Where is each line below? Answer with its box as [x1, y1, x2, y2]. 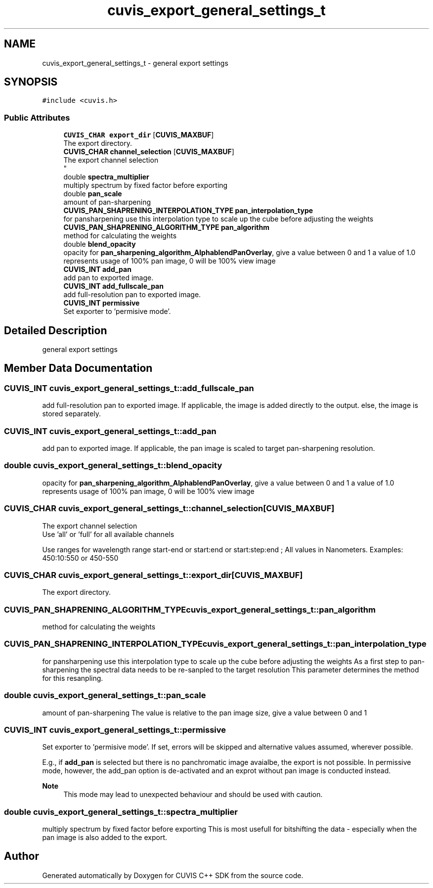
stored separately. [42, 409, 101, 418]
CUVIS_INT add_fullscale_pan [63, 282, 164, 291]
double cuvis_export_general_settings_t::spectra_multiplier [4, 806, 238, 817]
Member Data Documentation [4, 362, 153, 375]
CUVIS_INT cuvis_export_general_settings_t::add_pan [4, 426, 216, 436]
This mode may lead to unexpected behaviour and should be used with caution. [63, 790, 323, 799]
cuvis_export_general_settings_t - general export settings [42, 58, 228, 67]
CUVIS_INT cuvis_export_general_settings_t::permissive [4, 724, 226, 735]
